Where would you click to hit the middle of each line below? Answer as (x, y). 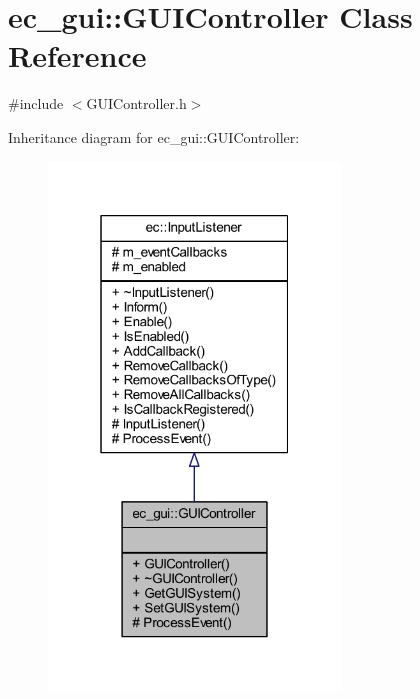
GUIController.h (136, 103)
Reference (77, 55)
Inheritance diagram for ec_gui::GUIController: (154, 136)
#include (36, 103)
